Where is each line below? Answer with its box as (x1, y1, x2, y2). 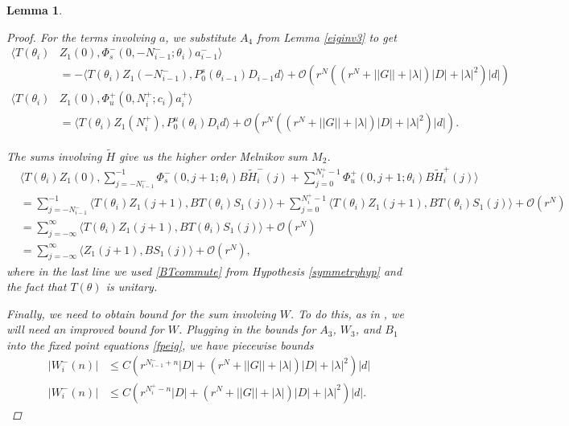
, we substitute (165, 28, 236, 45)
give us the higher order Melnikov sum (119, 147, 308, 164)
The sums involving (6, 147, 102, 164)
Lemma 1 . (6, 2, 63, 18)
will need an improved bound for (6, 321, 164, 338)
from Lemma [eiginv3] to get (257, 28, 397, 45)
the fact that (6, 278, 67, 295)
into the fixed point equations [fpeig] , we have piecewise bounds (6, 336, 314, 353)
